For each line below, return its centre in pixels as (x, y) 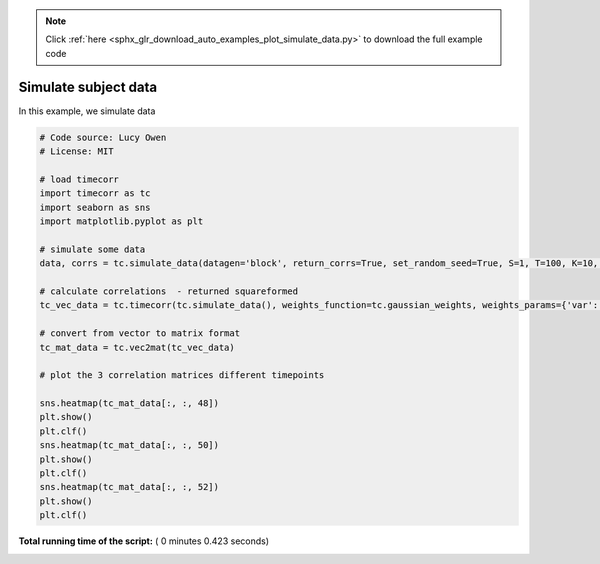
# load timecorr (79, 179)
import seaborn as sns (95, 207)
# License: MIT (76, 151)
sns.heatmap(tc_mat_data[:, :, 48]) (129, 403)
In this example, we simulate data (87, 111)
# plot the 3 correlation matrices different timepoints (182, 375)
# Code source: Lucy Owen (103, 137)
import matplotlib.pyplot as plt (121, 221)
